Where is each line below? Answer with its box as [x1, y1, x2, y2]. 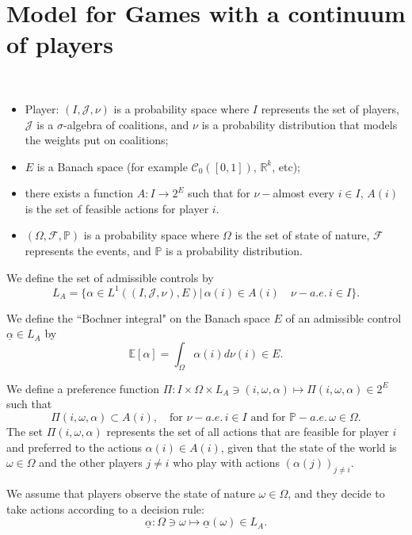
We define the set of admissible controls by [6, 269, 214, 285]
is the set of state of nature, [235, 227, 370, 243]
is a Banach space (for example [36, 158, 188, 174]
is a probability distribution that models [201, 116, 398, 132]
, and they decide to [288, 484, 385, 501]
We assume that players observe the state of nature [6, 484, 255, 501]
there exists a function [25, 185, 134, 201]
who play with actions [173, 454, 280, 471]
